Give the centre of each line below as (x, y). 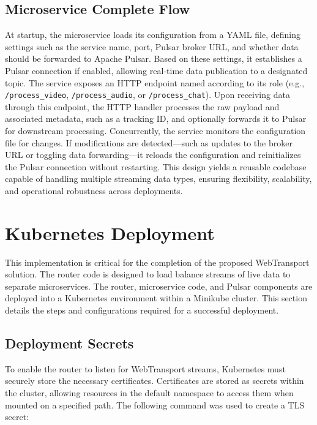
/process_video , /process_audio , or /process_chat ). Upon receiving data (147, 95)
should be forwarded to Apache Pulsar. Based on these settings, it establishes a (154, 58)
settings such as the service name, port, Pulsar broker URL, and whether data (152, 46)
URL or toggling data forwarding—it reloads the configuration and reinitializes (153, 155)
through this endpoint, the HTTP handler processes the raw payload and (142, 106)
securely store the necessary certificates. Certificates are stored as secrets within (155, 381)
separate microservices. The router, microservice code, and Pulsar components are (159, 286)
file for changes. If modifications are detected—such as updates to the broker (149, 142)
